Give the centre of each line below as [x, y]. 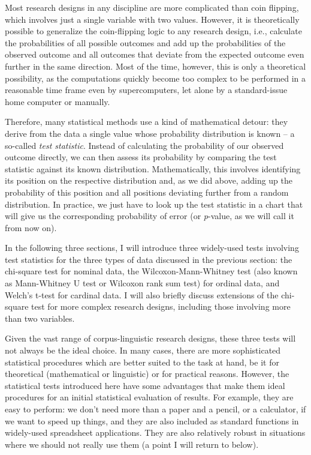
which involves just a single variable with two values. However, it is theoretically [152, 19]
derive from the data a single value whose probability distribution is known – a [150, 133]
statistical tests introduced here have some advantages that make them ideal [145, 385]
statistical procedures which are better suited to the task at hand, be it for [142, 362]
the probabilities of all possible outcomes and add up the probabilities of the [145, 42]
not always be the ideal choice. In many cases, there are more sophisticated [143, 350]
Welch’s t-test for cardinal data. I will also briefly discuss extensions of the [142, 294]
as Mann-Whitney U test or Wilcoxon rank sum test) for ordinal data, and [142, 283]
